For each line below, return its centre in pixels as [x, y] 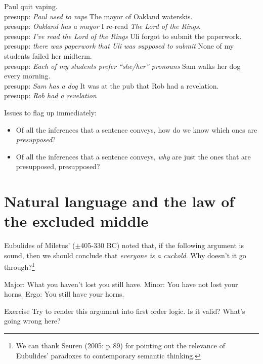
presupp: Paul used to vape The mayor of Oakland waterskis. [98, 16]
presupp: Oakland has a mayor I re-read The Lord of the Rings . [102, 26]
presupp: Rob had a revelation [50, 95]
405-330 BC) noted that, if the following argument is [162, 245]
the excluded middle [76, 221]
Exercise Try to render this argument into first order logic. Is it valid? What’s [125, 311]
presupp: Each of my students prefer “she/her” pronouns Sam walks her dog [122, 66]
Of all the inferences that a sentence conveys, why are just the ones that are [133, 156]
